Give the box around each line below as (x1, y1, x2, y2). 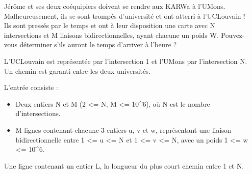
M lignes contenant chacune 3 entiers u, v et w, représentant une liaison (15, 124, 231, 135)
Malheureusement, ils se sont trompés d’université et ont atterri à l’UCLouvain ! (4, 10, 246, 21)
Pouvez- (221, 29, 245, 40)
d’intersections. (15, 108, 61, 118)
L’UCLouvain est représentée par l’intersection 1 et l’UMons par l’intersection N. (4, 56, 247, 66)
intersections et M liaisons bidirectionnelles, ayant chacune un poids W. (4, 29, 219, 40)
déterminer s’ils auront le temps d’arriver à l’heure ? (19, 39, 177, 50)
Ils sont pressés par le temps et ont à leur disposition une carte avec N (4, 20, 215, 30)
